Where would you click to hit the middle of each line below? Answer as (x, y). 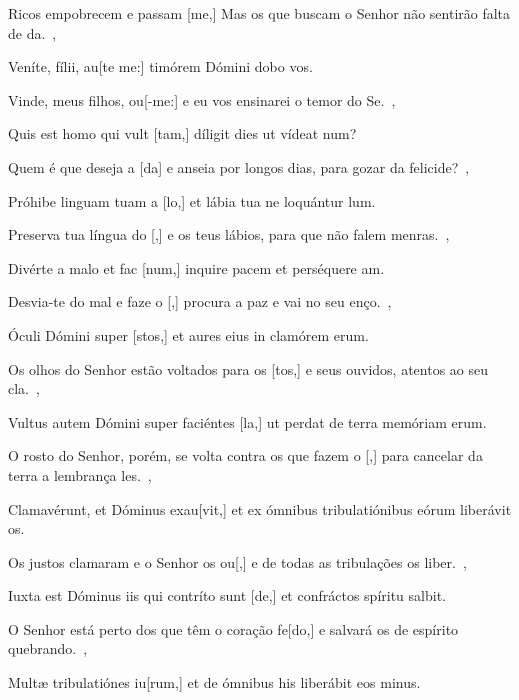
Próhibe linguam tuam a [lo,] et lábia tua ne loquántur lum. (192, 200)
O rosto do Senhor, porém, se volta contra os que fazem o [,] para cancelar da (245, 455)
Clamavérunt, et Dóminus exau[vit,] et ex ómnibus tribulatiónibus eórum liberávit (260, 508)
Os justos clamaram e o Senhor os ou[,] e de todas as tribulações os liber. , (237, 561)
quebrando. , (48, 648)
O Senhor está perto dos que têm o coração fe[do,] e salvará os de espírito (233, 628)
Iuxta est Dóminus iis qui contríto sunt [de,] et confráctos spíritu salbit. (227, 595)
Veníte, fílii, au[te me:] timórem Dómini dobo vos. (160, 66)
